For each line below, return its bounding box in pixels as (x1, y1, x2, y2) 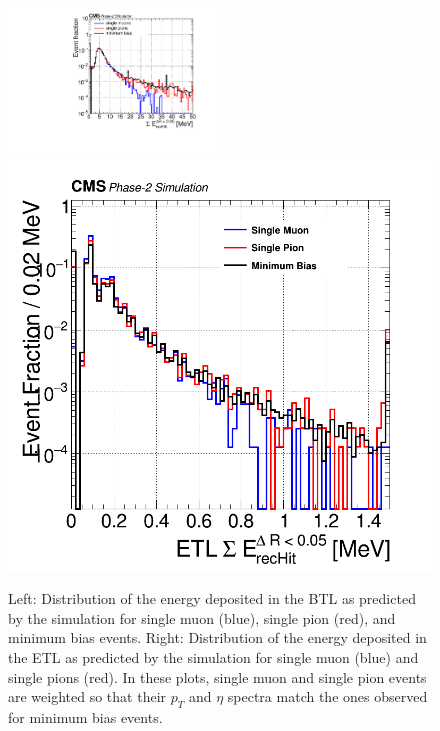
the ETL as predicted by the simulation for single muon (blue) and (8, 647, 419, 668)
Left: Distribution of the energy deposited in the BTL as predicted (8, 588, 416, 609)
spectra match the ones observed (227, 686, 428, 707)
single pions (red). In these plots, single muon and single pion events (8, 666, 427, 687)
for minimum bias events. (8, 707, 163, 727)
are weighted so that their (8, 686, 167, 707)
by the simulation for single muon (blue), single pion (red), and (8, 607, 396, 628)
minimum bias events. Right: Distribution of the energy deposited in (8, 627, 427, 648)
